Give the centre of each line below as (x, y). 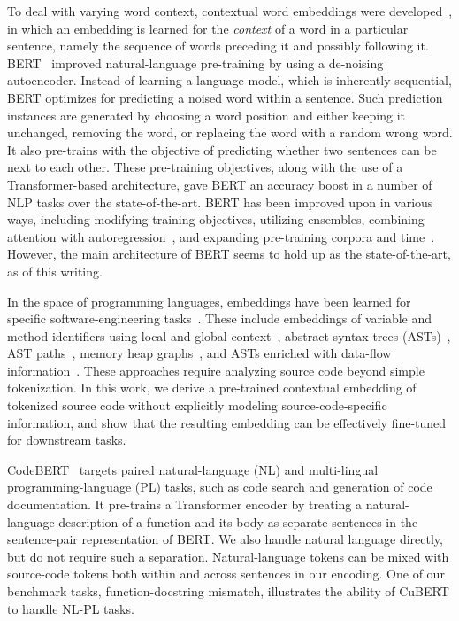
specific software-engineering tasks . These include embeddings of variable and (220, 318)
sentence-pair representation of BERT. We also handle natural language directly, (225, 539)
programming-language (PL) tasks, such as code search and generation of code (220, 487)
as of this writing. (55, 271)
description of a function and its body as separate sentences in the (238, 521)
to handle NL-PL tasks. (71, 608)
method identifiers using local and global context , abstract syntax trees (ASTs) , (229, 335)
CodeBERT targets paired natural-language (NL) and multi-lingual (193, 469)
